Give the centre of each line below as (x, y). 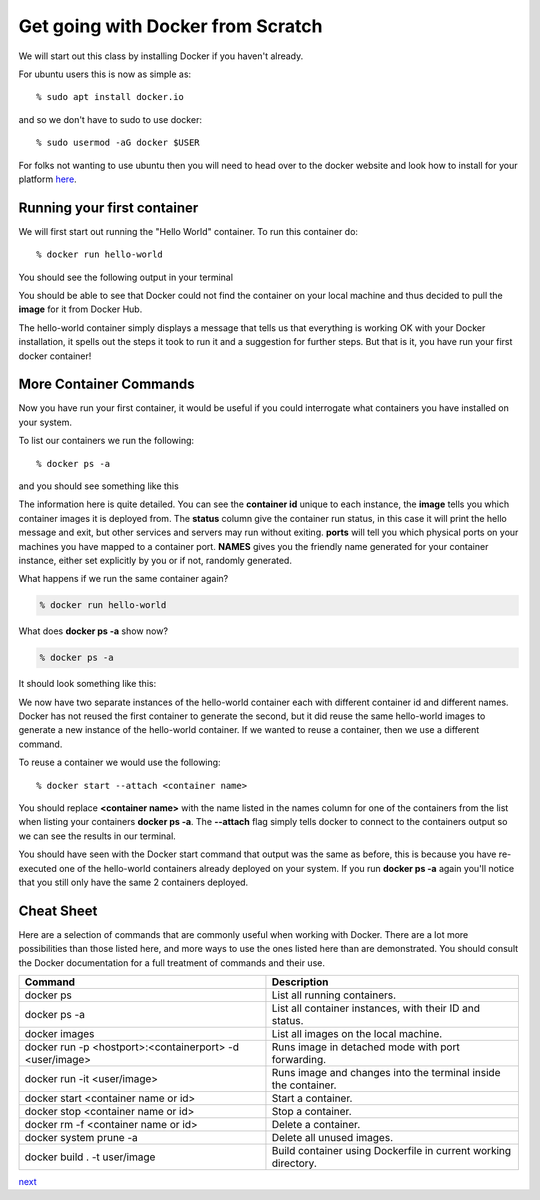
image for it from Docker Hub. (80, 309)
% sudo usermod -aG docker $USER (118, 143)
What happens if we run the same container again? (123, 579)
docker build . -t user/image (90, 1157)
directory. (294, 1163)
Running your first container (108, 207)
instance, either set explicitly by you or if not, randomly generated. (155, 560)
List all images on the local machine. (357, 1034)
